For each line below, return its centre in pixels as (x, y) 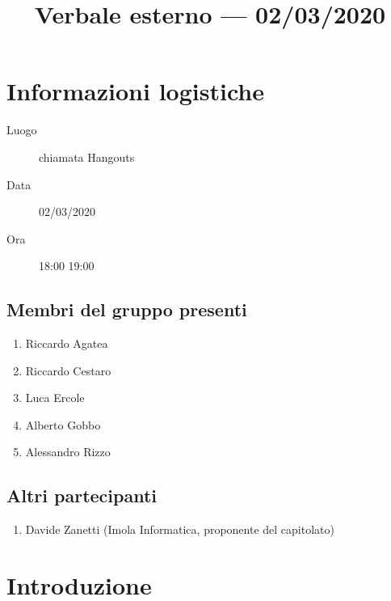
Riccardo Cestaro (68, 370)
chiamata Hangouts (87, 157)
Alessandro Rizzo (68, 452)
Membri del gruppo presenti (127, 309)
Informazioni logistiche (135, 91)
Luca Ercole (55, 398)
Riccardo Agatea (67, 343)
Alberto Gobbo (63, 424)
